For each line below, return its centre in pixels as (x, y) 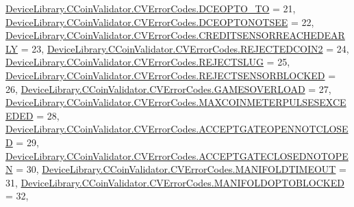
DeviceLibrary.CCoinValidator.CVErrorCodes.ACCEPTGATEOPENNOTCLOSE (177, 129)
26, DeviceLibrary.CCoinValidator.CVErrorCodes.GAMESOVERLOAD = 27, (168, 88)
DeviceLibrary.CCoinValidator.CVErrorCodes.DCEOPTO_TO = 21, (151, 8)
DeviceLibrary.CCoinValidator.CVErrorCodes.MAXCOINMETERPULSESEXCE (176, 102)
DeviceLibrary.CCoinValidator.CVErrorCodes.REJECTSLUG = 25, (148, 62)
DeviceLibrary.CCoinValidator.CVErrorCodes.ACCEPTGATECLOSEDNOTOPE (177, 155)
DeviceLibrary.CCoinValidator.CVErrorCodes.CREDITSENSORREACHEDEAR (175, 35)
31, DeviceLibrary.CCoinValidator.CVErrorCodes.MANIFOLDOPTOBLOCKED (175, 182)
